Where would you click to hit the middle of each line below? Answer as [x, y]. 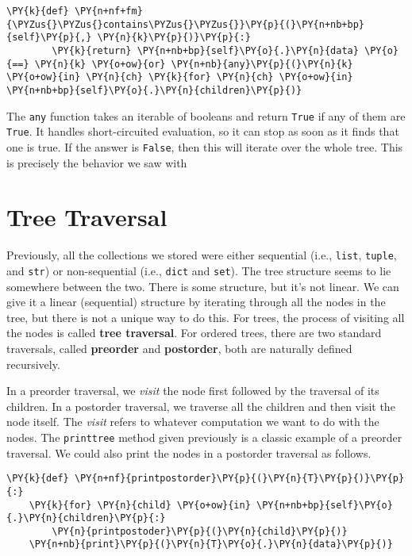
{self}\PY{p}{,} [49, 38]
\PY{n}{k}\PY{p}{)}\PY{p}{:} [174, 38]
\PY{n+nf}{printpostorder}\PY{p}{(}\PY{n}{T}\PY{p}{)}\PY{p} [239, 479]
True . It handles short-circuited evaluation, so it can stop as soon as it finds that [203, 131]
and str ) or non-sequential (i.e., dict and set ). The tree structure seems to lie [199, 270]
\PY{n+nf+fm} [108, 11]
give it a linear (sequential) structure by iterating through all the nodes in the [196, 302]
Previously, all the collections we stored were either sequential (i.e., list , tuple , [202, 255]
